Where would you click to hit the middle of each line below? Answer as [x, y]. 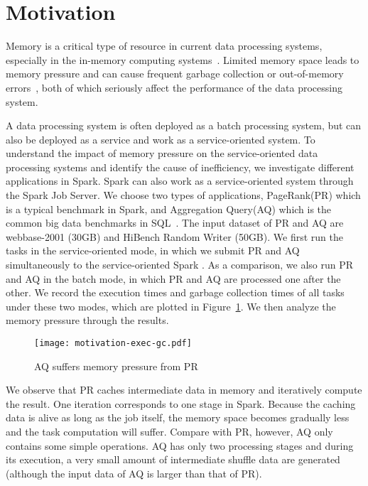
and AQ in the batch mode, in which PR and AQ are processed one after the [173, 278]
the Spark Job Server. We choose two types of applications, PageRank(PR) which [183, 195]
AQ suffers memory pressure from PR [116, 366]
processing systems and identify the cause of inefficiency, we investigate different [180, 167]
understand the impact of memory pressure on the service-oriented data [162, 153]
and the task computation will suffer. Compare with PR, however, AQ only [169, 432]
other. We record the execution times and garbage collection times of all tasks [175, 292]
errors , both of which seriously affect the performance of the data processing [174, 87]
